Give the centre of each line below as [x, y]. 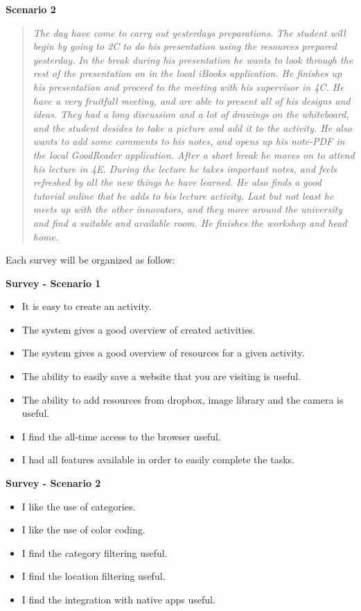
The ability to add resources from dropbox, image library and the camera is [183, 399]
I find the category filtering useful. [95, 552]
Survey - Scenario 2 [53, 483]
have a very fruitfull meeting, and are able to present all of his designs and [192, 100]
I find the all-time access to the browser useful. [121, 436]
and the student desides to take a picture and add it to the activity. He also [192, 127]
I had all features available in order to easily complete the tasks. [158, 459]
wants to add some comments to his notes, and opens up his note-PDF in [189, 141]
